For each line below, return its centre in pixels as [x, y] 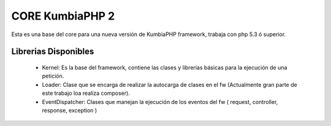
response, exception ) [70, 110]
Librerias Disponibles [53, 52]
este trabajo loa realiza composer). [86, 93]
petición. [53, 76]
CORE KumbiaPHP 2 [63, 16]
